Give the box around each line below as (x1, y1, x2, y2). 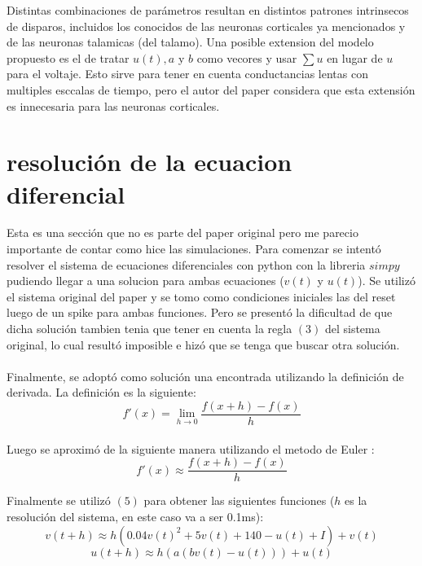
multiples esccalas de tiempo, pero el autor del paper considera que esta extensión (7, 81, 415, 98)
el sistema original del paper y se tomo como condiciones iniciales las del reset (7, 287, 396, 305)
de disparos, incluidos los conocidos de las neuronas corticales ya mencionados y (7, 17, 406, 34)
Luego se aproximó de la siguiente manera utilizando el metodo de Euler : (7, 440, 375, 457)
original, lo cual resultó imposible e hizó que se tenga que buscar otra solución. (7, 336, 400, 353)
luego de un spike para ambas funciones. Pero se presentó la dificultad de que (7, 304, 393, 321)
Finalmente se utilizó (7, 492, 111, 509)
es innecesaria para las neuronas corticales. (7, 97, 220, 114)
